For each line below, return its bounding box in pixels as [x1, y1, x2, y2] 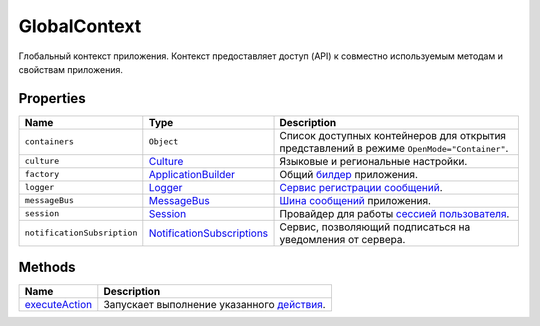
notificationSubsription [24, 228, 138, 239]
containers [24, 136, 75, 147]
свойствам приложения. [18, 63, 124, 75]
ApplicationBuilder [148, 167, 235, 181]
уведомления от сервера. [279, 232, 406, 246]
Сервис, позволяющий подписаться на [279, 220, 471, 234]
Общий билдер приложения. [279, 167, 419, 181]
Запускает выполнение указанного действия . [103, 298, 326, 312]
